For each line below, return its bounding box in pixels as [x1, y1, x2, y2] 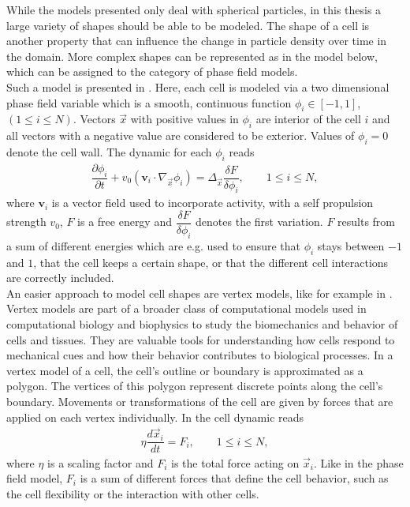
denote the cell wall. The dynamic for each [6, 143, 212, 160]
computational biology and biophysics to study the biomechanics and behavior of [6, 316, 398, 332]
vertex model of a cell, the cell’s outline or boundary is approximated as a [6, 362, 363, 378]
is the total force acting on [170, 454, 300, 471]
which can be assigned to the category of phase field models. [6, 63, 298, 80]
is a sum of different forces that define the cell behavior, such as [80, 470, 389, 486]
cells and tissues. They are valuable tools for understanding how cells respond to [6, 331, 395, 347]
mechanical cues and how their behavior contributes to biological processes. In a [6, 347, 393, 363]
